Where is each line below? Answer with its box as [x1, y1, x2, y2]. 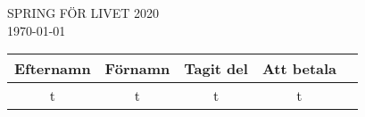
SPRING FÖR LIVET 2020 [7, 4, 160, 21]
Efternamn [14, 58, 91, 79]
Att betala [261, 58, 337, 79]
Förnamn [104, 58, 170, 79]
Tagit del [184, 58, 248, 79]
